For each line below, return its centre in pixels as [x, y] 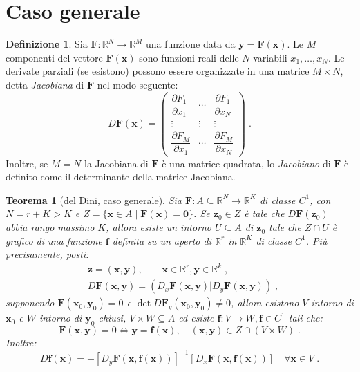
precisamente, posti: [47, 254]
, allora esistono [265, 303]
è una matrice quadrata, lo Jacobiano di [246, 163]
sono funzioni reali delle [189, 57]
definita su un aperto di [162, 240]
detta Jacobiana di [45, 84]
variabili [270, 57]
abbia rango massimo [50, 227]
